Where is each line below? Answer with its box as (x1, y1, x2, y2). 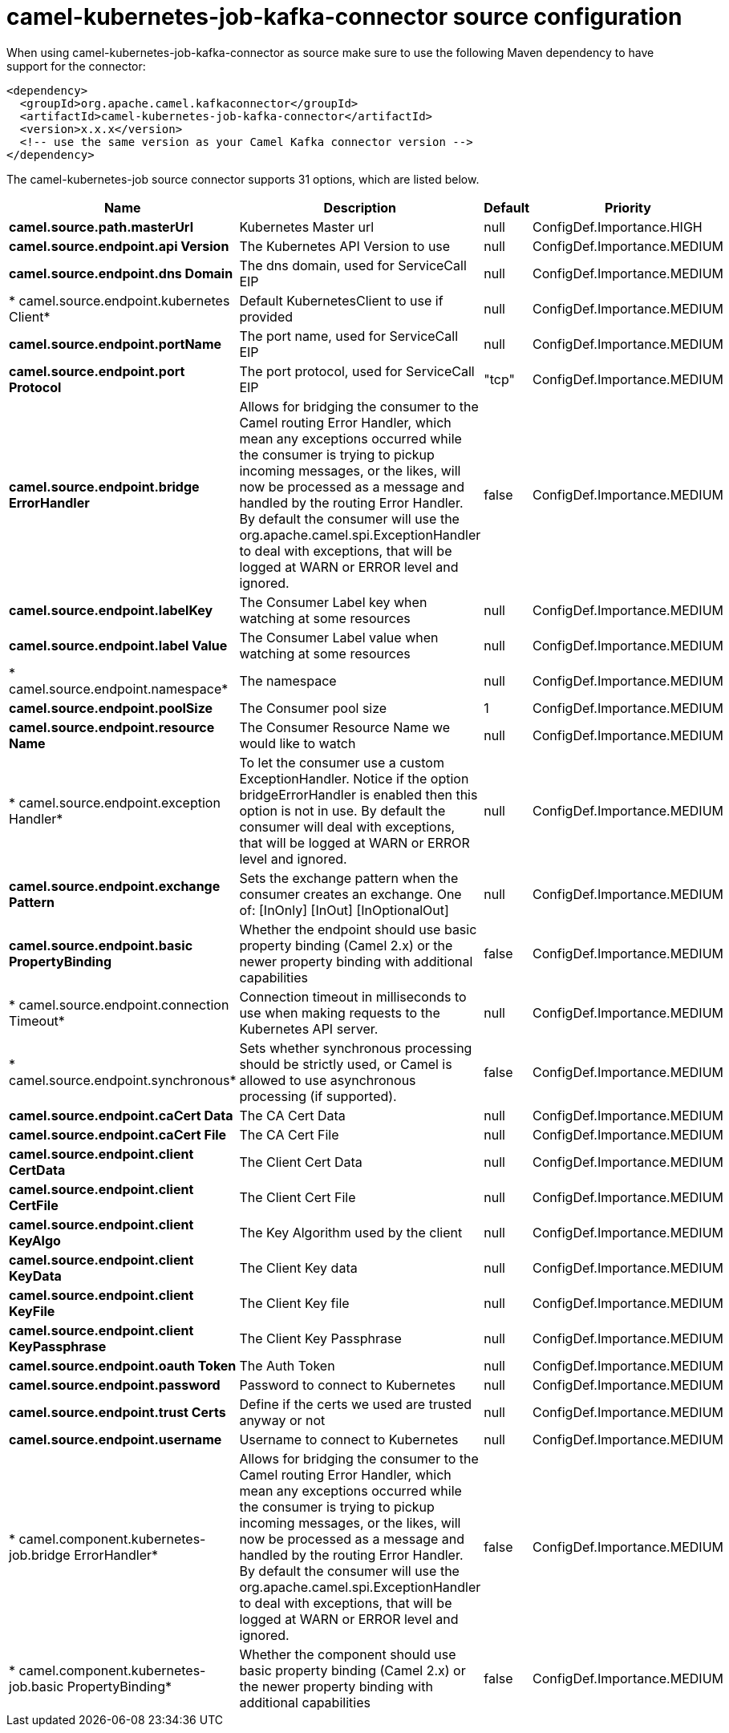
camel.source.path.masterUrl (9, 218, 193, 235)
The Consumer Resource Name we (239, 719, 451, 735)
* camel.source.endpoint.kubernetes (9, 292, 230, 309)
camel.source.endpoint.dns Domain (9, 265, 233, 281)
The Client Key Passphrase (239, 1330, 402, 1346)
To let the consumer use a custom (239, 754, 444, 771)
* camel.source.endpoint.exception (9, 794, 221, 811)
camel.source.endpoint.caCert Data (9, 1107, 233, 1124)
